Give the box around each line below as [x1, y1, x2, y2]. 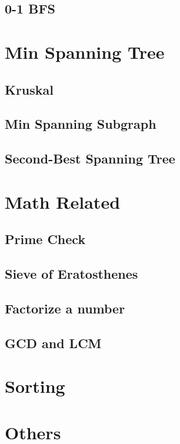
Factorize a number [5, 299, 125, 317]
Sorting [5, 374, 65, 398]
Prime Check [5, 230, 86, 248]
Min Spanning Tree [5, 39, 165, 64]
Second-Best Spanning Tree [5, 149, 175, 168]
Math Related [5, 189, 121, 213]
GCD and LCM [5, 333, 102, 352]
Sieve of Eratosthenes [5, 265, 138, 283]
